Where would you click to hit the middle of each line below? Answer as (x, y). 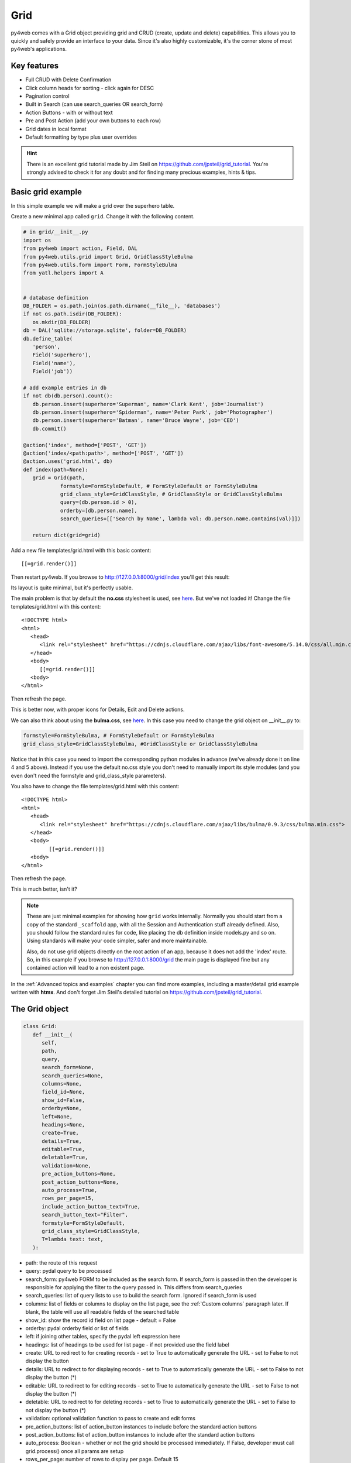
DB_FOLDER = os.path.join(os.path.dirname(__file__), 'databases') (122, 305)
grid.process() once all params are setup (75, 1451)
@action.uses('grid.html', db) (68, 461)
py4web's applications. (39, 49)
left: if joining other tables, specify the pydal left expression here (103, 1337)
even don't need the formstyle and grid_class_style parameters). (89, 775)
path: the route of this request (61, 1263)
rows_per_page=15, (68, 1198)
